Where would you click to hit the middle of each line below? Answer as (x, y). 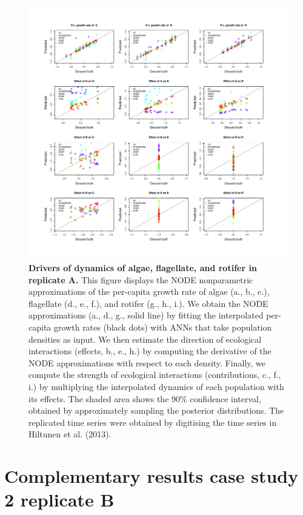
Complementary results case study (151, 476)
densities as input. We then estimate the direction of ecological (145, 339)
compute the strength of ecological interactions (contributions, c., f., (155, 375)
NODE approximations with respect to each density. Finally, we (147, 362)
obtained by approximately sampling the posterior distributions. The (156, 410)
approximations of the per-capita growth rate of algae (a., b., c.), (149, 291)
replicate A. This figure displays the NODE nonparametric (141, 279)
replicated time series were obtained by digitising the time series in (153, 422)
